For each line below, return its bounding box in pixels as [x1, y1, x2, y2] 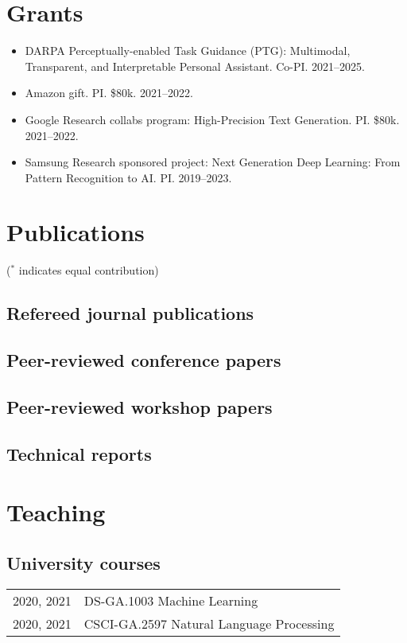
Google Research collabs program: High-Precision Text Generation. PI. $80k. [25, 111, 400, 127]
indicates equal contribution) [18, 262, 159, 279]
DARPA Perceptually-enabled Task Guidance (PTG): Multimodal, [25, 42, 351, 59]
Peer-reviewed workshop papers [6, 394, 273, 419]
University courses [6, 550, 161, 575]
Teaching [6, 496, 106, 528]
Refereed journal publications [6, 301, 254, 325]
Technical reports [6, 441, 152, 466]
